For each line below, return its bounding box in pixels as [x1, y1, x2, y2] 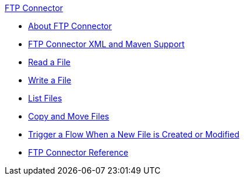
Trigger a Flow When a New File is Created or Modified [28, 129, 239, 139]
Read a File [28, 57, 71, 67]
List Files [28, 93, 62, 103]
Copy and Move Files [28, 111, 109, 121]
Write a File [28, 75, 71, 85]
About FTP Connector [28, 21, 112, 31]
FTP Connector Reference [28, 147, 129, 157]
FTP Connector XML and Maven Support [28, 39, 185, 49]
